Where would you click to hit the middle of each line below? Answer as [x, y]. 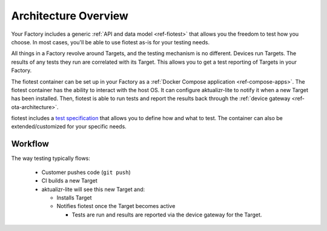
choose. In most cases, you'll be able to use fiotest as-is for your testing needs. [111, 42]
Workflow [30, 144]
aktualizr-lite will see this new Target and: [93, 189]
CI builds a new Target [70, 181]
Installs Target [74, 198]
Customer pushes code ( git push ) [86, 172]
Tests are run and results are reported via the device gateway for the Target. [167, 215]
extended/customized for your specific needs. [69, 127]
